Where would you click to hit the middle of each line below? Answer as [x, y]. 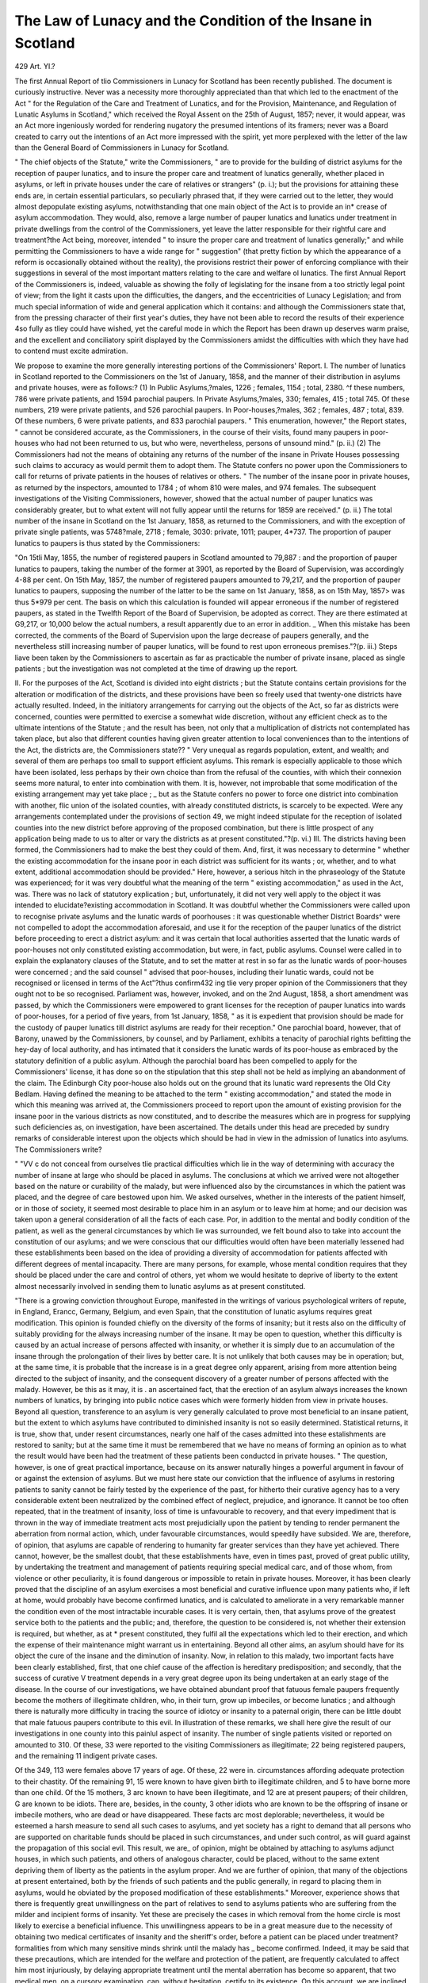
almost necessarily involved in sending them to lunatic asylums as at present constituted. [160, 1286]
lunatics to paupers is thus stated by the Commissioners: [107, 543]
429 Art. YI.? [35, 67]
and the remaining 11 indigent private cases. [86, 1755]
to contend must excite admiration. [71, 351]
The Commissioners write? [58, 1149]
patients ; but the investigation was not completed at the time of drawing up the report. [157, 669]
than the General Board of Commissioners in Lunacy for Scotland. [122, 148]
